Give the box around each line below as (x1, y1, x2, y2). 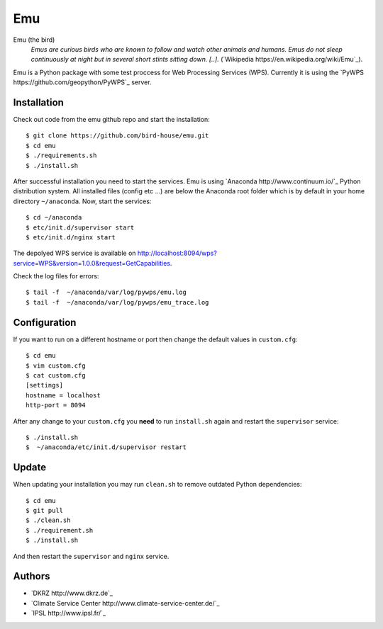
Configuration (13, 316, 77, 329)
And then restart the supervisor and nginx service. (13, 552, 170, 560)
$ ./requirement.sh (26, 526, 94, 534)
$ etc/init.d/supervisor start (26, 223, 135, 232)
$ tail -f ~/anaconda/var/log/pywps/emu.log (26, 288, 187, 297)
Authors (13, 570, 50, 582)
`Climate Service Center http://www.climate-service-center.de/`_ (30, 599, 220, 607)
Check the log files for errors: (13, 272, 99, 280)
